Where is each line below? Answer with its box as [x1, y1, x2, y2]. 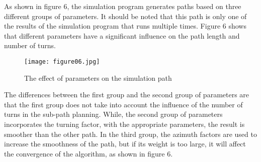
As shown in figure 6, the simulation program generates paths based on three [4, 1, 241, 11]
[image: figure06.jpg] [24, 58, 100, 65]
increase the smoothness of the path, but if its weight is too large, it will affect [4, 138, 246, 149]
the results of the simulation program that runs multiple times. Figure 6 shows [4, 21, 246, 31]
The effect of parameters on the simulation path [24, 72, 172, 83]
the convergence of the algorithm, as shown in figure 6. [4, 148, 173, 158]
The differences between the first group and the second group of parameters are [4, 89, 249, 100]
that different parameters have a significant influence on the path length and [4, 30, 240, 41]
